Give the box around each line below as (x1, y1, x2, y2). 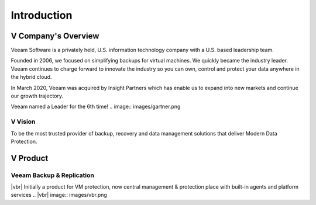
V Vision (11, 117, 36, 126)
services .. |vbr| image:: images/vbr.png (11, 192, 108, 199)
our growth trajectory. (11, 92, 64, 99)
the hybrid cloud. (11, 74, 52, 81)
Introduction (11, 9, 73, 22)
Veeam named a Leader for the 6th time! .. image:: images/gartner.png (11, 103, 181, 110)
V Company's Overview (11, 31, 99, 41)
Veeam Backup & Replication (11, 171, 95, 179)
